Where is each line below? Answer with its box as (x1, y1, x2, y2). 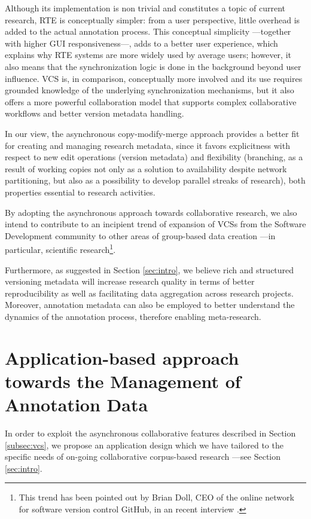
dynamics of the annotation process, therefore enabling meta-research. (5, 310, 261, 322)
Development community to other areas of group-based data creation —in (5, 229, 276, 242)
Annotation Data (5, 392, 148, 417)
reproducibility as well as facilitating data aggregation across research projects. (5, 286, 294, 299)
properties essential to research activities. (5, 185, 155, 198)
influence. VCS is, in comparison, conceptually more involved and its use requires (5, 72, 303, 84)
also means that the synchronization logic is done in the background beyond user (5, 60, 301, 72)
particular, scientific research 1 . (5, 242, 116, 255)
